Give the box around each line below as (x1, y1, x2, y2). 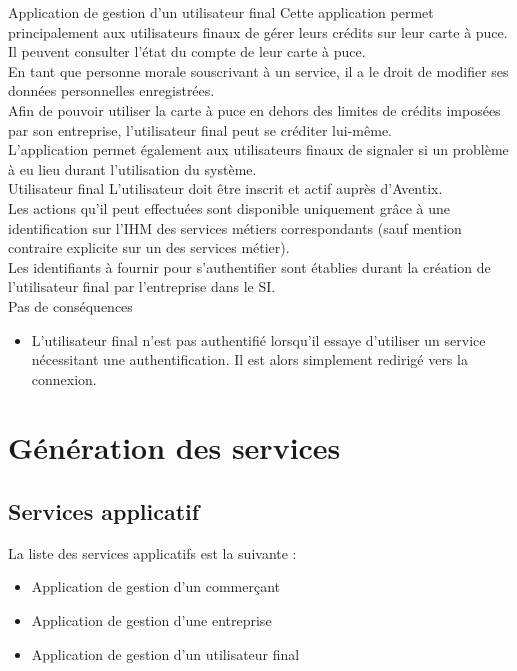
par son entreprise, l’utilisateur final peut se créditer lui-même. (8, 119, 392, 140)
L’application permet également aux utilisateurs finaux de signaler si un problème (8, 139, 509, 160)
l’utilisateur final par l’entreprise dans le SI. (8, 276, 276, 297)
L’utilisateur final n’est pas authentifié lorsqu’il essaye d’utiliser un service (31, 329, 486, 350)
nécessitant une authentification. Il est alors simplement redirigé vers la (31, 349, 468, 370)
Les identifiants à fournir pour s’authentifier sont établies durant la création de (8, 256, 491, 277)
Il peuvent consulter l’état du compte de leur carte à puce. (8, 41, 366, 62)
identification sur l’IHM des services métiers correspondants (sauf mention (8, 217, 462, 238)
